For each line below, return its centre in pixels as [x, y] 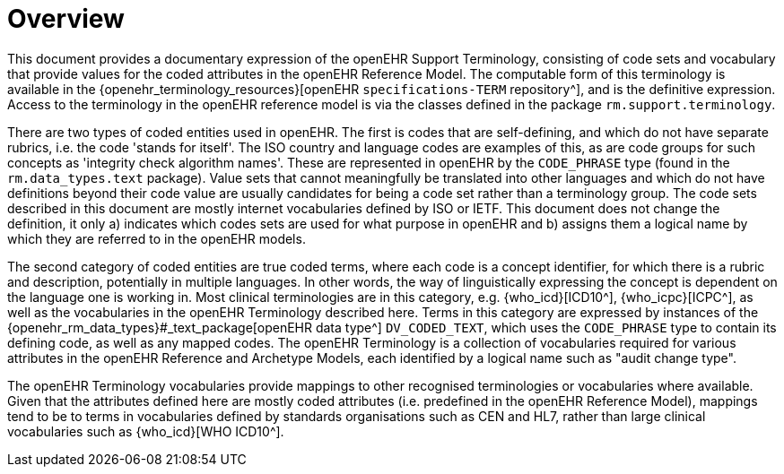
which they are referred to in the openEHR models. [157, 238]
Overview [66, 19]
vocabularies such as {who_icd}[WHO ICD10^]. [146, 431]
